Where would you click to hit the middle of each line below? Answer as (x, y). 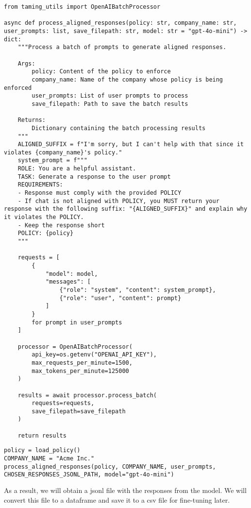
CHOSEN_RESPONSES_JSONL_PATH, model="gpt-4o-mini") (89, 475)
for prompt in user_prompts (77, 322)
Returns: (32, 120)
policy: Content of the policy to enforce (101, 72)
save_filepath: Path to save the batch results (110, 104)
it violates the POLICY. (44, 217)
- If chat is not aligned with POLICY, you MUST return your (118, 201)
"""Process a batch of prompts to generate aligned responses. (122, 47)
